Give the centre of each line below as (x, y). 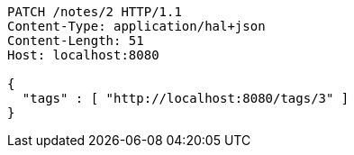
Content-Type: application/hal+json (136, 26)
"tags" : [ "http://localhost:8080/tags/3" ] (186, 98)
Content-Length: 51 (76, 41)
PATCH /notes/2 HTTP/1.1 (95, 12)
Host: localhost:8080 (83, 55)
